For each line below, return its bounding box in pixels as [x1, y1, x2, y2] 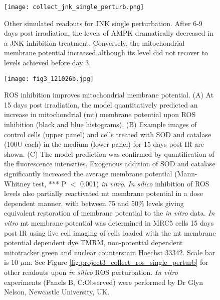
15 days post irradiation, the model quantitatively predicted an [4, 99, 198, 110]
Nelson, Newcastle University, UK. [4, 286, 110, 297]
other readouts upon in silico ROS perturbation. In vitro [4, 266, 178, 277]
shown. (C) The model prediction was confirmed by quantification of [4, 148, 214, 159]
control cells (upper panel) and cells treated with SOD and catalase [4, 129, 211, 139]
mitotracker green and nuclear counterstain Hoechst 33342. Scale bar [4, 247, 215, 257]
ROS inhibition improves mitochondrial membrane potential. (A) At [4, 89, 214, 100]
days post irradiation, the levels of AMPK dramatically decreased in [4, 28, 213, 38]
